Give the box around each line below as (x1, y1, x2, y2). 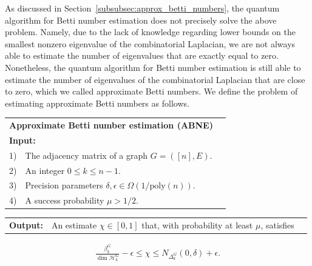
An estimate (51, 219, 97, 231)
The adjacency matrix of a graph (25, 148, 148, 161)
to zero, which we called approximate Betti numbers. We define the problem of (5, 85, 298, 98)
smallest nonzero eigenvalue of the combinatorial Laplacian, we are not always (5, 37, 296, 50)
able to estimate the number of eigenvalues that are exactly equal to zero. (5, 49, 279, 62)
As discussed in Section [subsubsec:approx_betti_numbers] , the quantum (5, 2, 280, 14)
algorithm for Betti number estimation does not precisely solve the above (5, 13, 277, 26)
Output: (9, 219, 43, 231)
